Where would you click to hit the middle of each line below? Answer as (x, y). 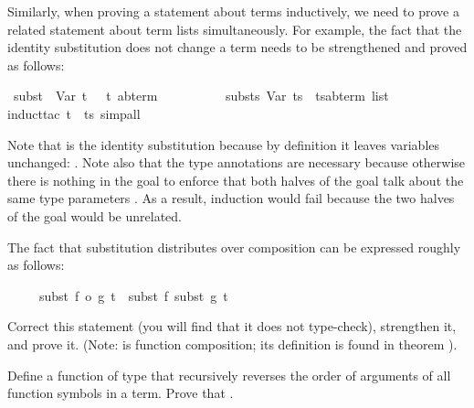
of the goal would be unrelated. (95, 215)
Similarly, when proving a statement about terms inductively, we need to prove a (233, 11)
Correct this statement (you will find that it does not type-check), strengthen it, (232, 326)
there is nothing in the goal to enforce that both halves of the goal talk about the (236, 180)
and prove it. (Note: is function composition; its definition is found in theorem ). (232, 344)
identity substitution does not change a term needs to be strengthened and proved (237, 47)
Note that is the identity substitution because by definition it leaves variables (224, 144)
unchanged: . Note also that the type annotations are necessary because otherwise (237, 162)
